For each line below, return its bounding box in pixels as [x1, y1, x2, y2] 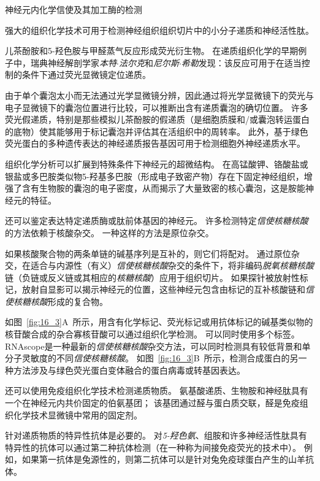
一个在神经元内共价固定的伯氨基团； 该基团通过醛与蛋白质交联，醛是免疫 [5, 396, 300, 409]
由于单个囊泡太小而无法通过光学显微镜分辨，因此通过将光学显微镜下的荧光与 [5, 88, 314, 101]
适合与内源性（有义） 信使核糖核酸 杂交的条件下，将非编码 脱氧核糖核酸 [30, 259, 314, 272]
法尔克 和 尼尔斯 [118, 56, 179, 69]
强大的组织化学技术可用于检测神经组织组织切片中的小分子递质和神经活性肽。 [5, 23, 314, 36]
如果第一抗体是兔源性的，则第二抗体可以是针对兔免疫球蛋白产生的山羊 [21, 453, 305, 466]
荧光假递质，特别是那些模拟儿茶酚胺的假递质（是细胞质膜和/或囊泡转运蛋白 [5, 113, 310, 126]
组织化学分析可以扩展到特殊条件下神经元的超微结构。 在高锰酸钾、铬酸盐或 [5, 157, 308, 170]
